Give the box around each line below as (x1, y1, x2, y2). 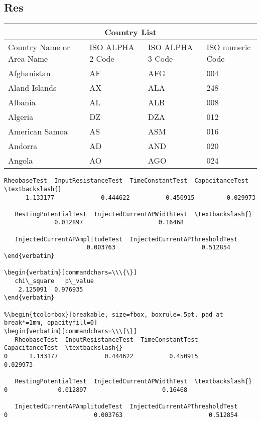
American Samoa (8, 125, 68, 137)
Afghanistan (8, 67, 51, 79)
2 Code (89, 53, 114, 65)
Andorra (8, 140, 38, 152)
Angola (8, 155, 33, 167)
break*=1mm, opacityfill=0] (4, 319, 98, 327)
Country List (104, 26, 157, 38)
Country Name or (8, 41, 70, 53)
